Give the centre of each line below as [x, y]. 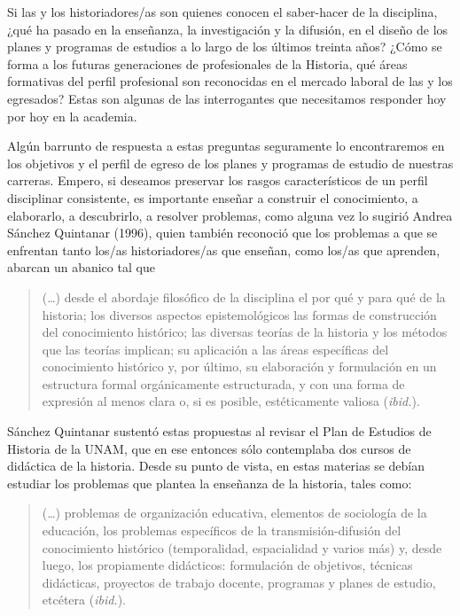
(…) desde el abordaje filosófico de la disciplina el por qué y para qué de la [244, 296]
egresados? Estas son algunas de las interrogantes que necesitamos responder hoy [227, 98]
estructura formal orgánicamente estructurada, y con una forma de [223, 383]
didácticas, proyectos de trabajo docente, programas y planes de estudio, [239, 582]
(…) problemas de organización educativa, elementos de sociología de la [234, 513]
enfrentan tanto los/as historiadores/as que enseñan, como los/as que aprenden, [224, 250]
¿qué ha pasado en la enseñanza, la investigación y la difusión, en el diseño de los [228, 29]
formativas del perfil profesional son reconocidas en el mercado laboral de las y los [230, 81]
